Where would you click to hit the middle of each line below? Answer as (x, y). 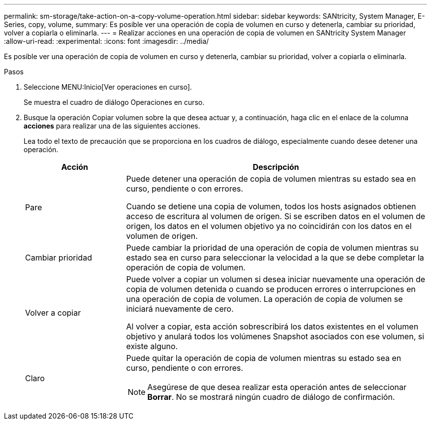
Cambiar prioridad (59, 258)
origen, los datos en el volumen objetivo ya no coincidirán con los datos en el (269, 226)
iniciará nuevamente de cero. (180, 309)
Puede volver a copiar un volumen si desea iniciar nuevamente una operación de (276, 279)
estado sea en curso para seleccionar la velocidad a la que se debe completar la (275, 258)
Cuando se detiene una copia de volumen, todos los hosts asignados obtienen (271, 206)
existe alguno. (152, 346)
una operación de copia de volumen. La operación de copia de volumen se (264, 299)
